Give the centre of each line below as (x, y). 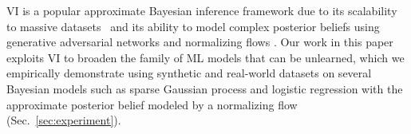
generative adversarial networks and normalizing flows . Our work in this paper (200, 42)
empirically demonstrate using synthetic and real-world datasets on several (189, 73)
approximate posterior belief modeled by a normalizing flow (152, 104)
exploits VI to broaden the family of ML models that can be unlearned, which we (205, 57)
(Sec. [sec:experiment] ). (64, 120)
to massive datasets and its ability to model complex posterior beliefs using (193, 26)
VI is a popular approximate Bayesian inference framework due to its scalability (202, 10)
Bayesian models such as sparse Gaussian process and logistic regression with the (205, 88)
